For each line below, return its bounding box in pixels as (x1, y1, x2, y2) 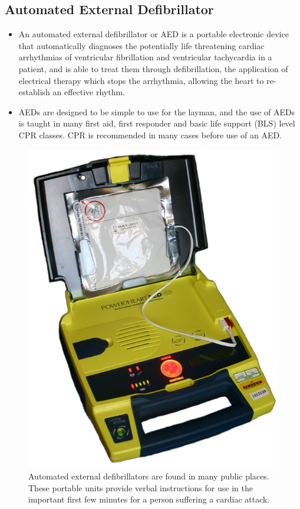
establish (18, 86, 50, 98)
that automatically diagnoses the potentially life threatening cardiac (18, 39, 265, 51)
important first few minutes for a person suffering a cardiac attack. (28, 493, 270, 505)
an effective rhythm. (52, 86, 126, 98)
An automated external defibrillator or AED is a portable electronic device (18, 28, 289, 40)
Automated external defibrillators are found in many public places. (28, 470, 269, 482)
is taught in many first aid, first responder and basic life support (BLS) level (18, 117, 295, 129)
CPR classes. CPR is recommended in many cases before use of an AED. (18, 128, 282, 141)
